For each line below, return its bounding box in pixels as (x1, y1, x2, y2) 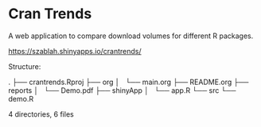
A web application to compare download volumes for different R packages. (8, 31, 254, 40)
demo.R (8, 94, 34, 103)
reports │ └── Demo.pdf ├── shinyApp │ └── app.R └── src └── (8, 85, 236, 95)
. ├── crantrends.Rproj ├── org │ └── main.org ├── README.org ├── (8, 77, 249, 87)
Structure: (8, 61, 41, 71)
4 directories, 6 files (8, 109, 74, 119)
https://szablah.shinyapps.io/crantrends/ (8, 46, 142, 56)
